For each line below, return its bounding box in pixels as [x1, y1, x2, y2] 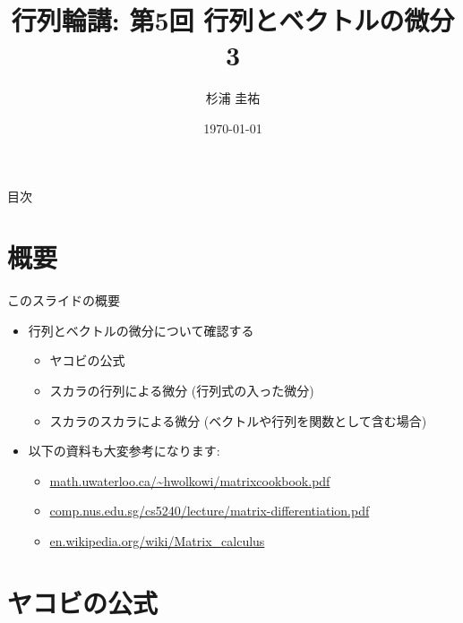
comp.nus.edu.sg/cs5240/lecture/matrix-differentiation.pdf [49, 501, 370, 520]
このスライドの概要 [7, 291, 120, 310]
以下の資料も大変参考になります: [28, 441, 220, 460]
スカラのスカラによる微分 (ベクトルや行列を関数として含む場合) [49, 411, 427, 430]
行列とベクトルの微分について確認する [28, 320, 254, 339]
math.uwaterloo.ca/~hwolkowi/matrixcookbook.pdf [49, 471, 330, 490]
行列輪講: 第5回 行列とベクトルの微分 [11, 2, 455, 38]
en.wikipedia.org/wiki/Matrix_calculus [49, 531, 265, 550]
